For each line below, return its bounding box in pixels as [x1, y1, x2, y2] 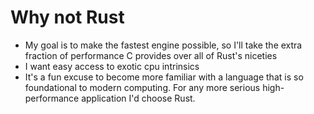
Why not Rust [10, 6, 125, 29]
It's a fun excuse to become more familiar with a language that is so [24, 71, 304, 83]
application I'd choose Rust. [81, 92, 196, 104]
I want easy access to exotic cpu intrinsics [24, 60, 200, 72]
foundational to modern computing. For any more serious [24, 81, 261, 93]
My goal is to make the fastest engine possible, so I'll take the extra [24, 39, 303, 51]
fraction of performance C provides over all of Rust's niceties [24, 49, 278, 61]
